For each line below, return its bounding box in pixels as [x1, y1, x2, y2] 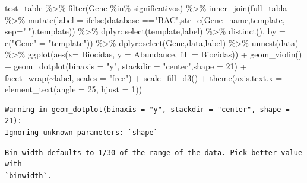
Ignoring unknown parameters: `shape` [5, 128, 158, 137]
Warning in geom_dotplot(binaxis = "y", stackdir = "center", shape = [5, 105, 290, 114]
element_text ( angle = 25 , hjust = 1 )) [5, 83, 143, 95]
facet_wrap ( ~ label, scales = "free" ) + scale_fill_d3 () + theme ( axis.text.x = [5, 71, 283, 84]
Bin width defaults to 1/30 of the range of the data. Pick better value [5, 148, 303, 157]
